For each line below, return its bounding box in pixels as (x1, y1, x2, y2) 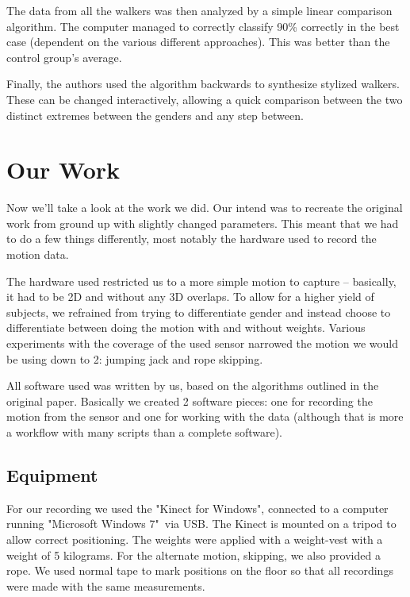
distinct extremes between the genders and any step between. (6, 106, 304, 123)
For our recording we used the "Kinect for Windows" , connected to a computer (6, 499, 389, 516)
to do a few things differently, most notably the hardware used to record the (6, 230, 377, 247)
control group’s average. (6, 48, 122, 65)
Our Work (6, 153, 121, 186)
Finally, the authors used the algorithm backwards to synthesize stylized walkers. (6, 75, 400, 92)
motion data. (6, 246, 69, 263)
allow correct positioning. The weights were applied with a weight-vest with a (6, 530, 383, 547)
